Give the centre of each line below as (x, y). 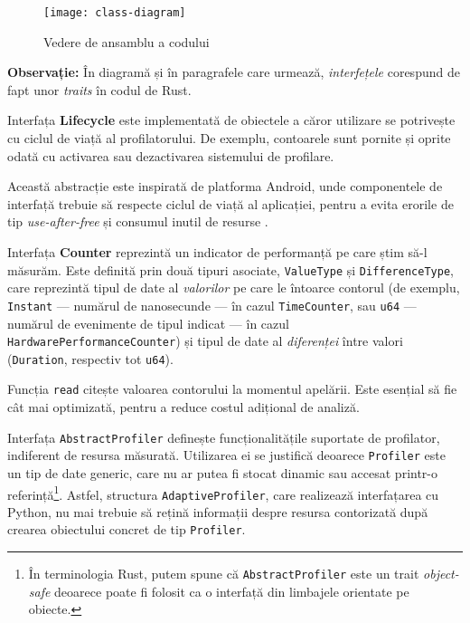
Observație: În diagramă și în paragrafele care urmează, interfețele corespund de (234, 72)
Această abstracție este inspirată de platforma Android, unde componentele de (225, 186)
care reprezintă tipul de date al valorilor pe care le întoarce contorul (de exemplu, (234, 288)
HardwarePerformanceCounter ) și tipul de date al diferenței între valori (205, 341)
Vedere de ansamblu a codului (127, 41)
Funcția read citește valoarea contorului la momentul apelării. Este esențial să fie (232, 389)
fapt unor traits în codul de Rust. (99, 89)
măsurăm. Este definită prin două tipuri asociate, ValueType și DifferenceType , (230, 269)
